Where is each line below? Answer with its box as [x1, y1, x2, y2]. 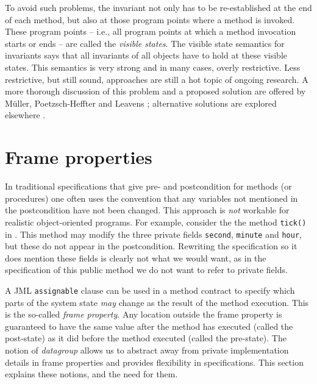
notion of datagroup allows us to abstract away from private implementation [5, 343, 289, 356]
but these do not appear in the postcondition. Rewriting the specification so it [5, 240, 297, 252]
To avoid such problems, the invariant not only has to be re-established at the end [5, 1, 312, 13]
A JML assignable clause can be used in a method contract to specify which [5, 283, 295, 296]
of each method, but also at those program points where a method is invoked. [5, 13, 295, 26]
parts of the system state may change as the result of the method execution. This [5, 296, 309, 308]
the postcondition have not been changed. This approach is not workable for [5, 204, 290, 216]
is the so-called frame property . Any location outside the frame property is [5, 308, 282, 321]
